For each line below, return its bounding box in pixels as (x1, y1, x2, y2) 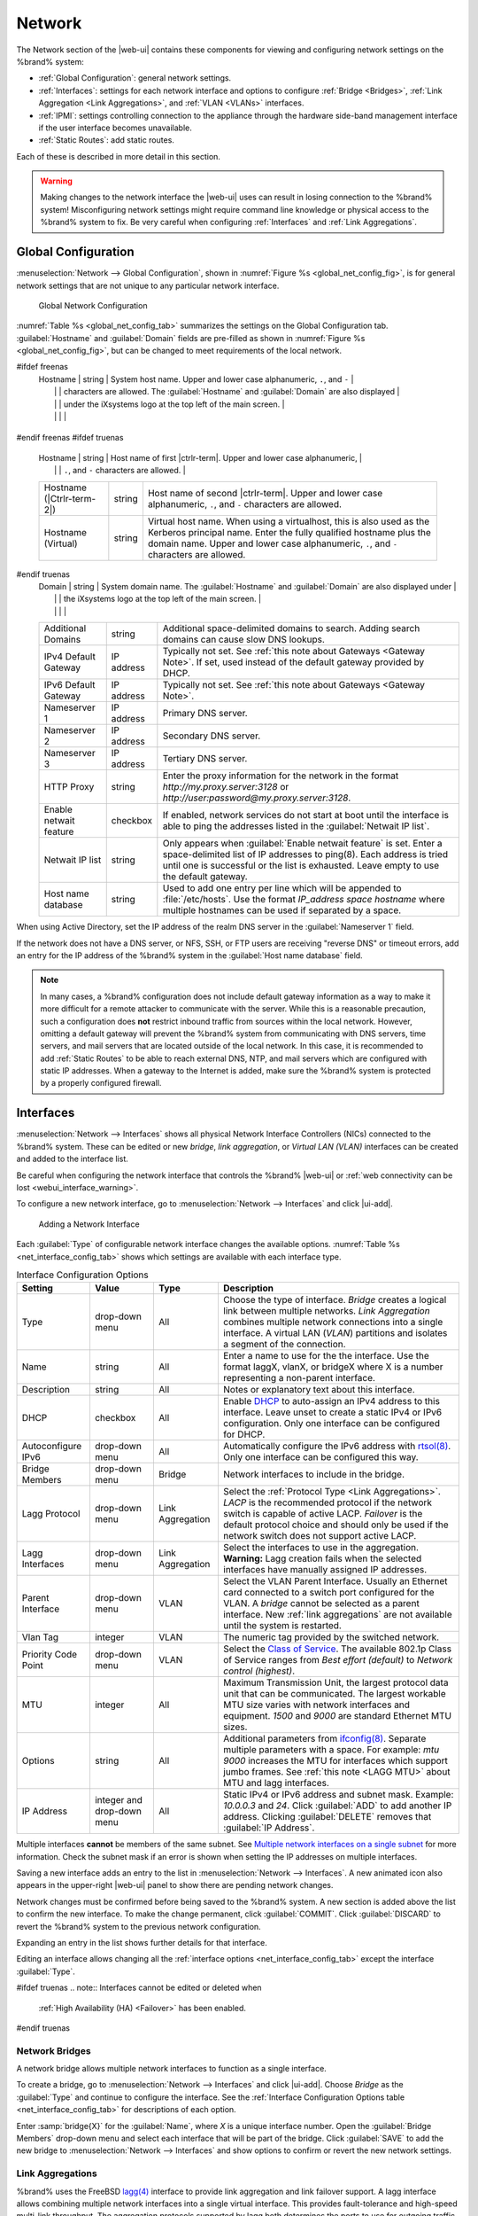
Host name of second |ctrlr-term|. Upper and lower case (147, 487, 383, 499)
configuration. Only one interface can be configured (222, 1417, 440, 1430)
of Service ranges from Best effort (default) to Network (222, 1654, 453, 1666)
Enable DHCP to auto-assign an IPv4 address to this (222, 1395, 440, 1408)
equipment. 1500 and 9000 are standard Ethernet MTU (222, 1710, 451, 1722)
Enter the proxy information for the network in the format (162, 769, 399, 782)
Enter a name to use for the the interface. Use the (222, 1350, 429, 1362)
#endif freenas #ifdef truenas (16, 433, 124, 443)
